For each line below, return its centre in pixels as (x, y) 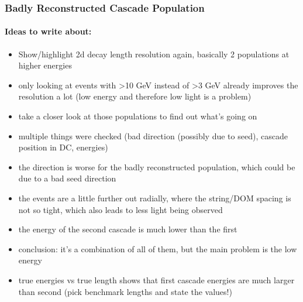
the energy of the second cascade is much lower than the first (128, 229)
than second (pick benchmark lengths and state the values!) (125, 291)
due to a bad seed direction (67, 178)
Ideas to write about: (48, 31)
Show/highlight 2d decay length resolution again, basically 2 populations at (154, 54)
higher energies (45, 65)
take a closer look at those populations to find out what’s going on (138, 116)
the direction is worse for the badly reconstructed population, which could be (157, 167)
